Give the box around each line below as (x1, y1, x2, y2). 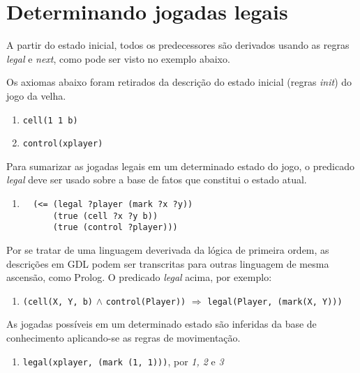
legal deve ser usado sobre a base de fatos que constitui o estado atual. (6, 172, 307, 187)
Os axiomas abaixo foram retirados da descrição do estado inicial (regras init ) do (6, 75, 352, 89)
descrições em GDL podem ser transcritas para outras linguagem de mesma (6, 256, 329, 271)
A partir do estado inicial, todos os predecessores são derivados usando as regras (6, 38, 350, 52)
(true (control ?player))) (52, 222, 178, 233)
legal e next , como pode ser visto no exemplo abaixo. (6, 51, 230, 66)
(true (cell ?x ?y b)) (52, 211, 158, 221)
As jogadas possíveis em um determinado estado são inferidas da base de (6, 317, 317, 331)
